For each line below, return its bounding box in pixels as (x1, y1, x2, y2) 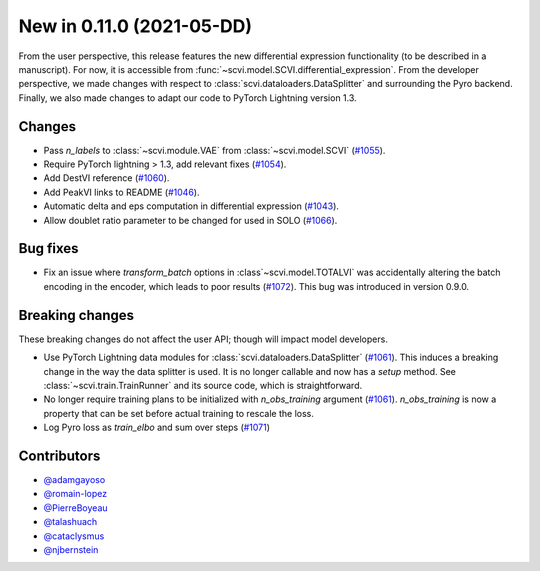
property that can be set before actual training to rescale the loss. (43, 407, 314, 419)
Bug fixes (18, 240, 79, 257)
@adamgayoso (43, 474, 106, 486)
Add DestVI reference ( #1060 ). (43, 172, 170, 184)
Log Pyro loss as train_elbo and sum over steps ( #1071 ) (43, 421, 270, 434)
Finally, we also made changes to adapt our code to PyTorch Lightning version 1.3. (18, 91, 357, 104)
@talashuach (43, 516, 98, 528)
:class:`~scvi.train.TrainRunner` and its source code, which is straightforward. (43, 379, 363, 391)
